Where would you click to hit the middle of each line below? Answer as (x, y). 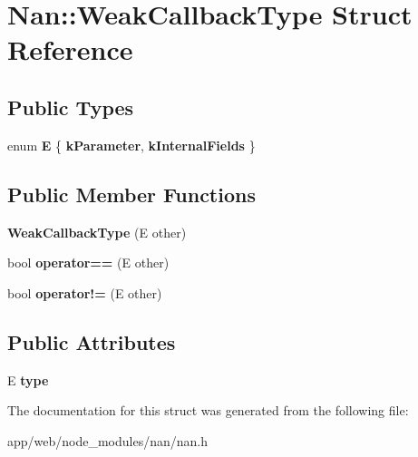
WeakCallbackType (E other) (97, 232)
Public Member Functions (131, 194)
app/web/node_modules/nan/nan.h (108, 440)
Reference (70, 49)
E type (28, 379)
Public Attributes (92, 341)
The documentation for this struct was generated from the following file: (208, 410)
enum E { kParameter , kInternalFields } (131, 145)
